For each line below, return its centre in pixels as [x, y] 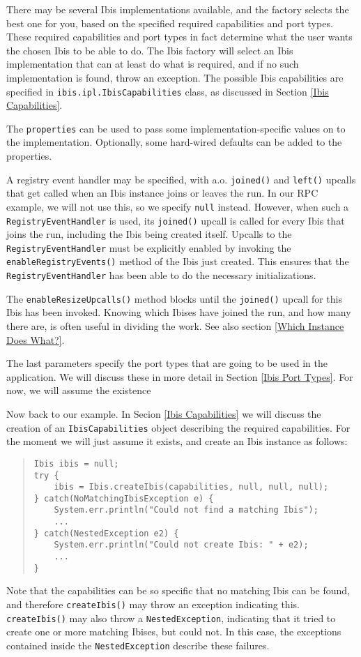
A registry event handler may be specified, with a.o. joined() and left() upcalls [181, 179]
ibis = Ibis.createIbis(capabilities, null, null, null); [191, 487]
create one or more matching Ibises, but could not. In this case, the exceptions [174, 632]
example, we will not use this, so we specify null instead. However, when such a [178, 206]
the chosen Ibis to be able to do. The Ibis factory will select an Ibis [150, 50]
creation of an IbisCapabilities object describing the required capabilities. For [178, 427]
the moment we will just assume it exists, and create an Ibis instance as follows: [177, 441]
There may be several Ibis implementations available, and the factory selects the [178, 9]
